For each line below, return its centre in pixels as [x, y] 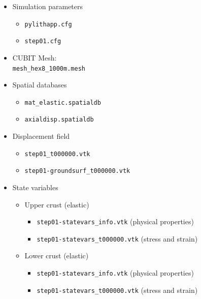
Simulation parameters [48, 6]
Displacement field [41, 136]
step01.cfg [43, 41]
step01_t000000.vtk [57, 154]
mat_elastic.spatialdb [63, 102]
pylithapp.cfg [48, 24]
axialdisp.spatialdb [59, 120]
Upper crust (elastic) [57, 204]
